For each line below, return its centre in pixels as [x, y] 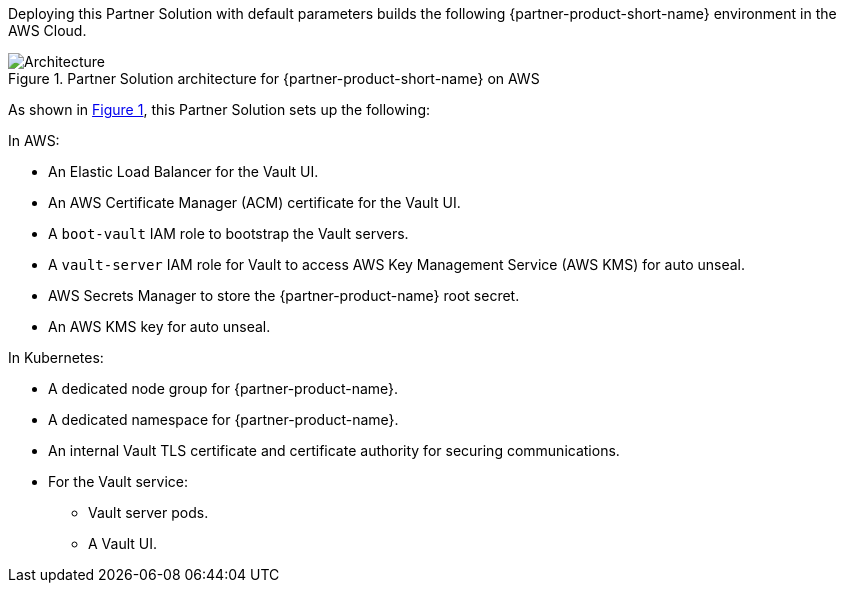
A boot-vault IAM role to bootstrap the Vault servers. [228, 233]
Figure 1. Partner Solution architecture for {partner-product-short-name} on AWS [274, 78]
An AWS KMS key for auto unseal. [159, 326]
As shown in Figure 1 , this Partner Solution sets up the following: [219, 109]
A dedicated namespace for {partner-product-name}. [223, 419]
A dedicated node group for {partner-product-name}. [223, 388]
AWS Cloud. [47, 30]
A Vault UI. [123, 543]
